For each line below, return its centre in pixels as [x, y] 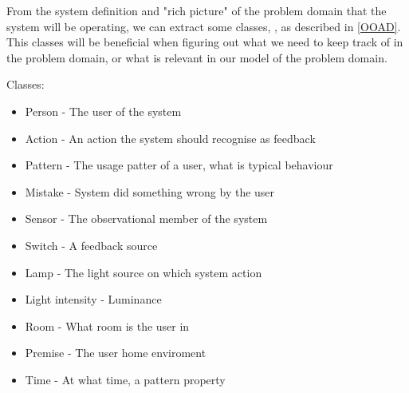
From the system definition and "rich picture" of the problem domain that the [197, 10]
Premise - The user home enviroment [116, 353]
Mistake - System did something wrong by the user [150, 191]
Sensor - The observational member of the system [146, 218]
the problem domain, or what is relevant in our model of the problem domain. [197, 57]
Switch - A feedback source [91, 245]
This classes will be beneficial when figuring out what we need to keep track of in [205, 42]
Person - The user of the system [103, 111]
